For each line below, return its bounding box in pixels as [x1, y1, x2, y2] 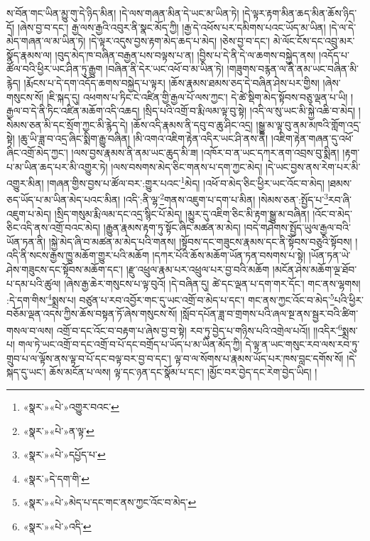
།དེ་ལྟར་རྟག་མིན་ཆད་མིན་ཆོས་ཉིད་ [242, 6, 357, 20]
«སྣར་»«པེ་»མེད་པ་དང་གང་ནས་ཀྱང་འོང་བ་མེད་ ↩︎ [23, 495, 197, 510]
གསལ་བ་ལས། [6, 322, 54, 337]
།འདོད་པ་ [318, 47, 349, 62]
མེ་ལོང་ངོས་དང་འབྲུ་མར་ [273, 33, 355, 48]
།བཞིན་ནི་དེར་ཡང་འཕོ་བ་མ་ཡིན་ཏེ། [106, 61, 224, 76]
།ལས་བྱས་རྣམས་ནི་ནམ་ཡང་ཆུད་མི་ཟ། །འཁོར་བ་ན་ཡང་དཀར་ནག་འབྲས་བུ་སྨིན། [71, 145, 339, 159]
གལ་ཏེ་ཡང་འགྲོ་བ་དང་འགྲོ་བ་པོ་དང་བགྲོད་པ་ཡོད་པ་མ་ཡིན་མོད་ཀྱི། [18, 337, 242, 352]
